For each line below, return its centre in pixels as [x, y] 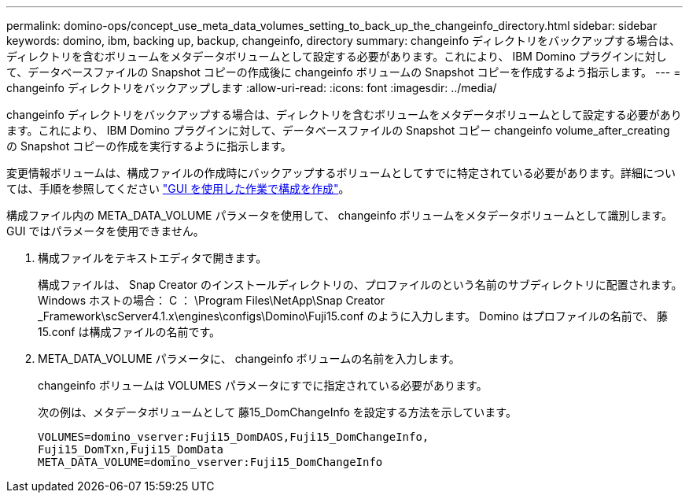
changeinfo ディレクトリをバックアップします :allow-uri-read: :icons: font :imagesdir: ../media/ [252, 88]
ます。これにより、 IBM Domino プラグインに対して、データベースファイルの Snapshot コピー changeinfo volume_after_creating [338, 130]
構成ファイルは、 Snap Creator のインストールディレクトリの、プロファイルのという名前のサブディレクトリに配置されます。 [360, 285]
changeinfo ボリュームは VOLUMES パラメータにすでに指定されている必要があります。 [263, 385]
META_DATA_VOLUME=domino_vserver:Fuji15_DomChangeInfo [210, 462]
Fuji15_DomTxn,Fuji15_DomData [131, 449]
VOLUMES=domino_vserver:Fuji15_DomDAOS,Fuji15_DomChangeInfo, [234, 437]
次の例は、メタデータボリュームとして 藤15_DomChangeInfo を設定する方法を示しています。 [277, 412]
